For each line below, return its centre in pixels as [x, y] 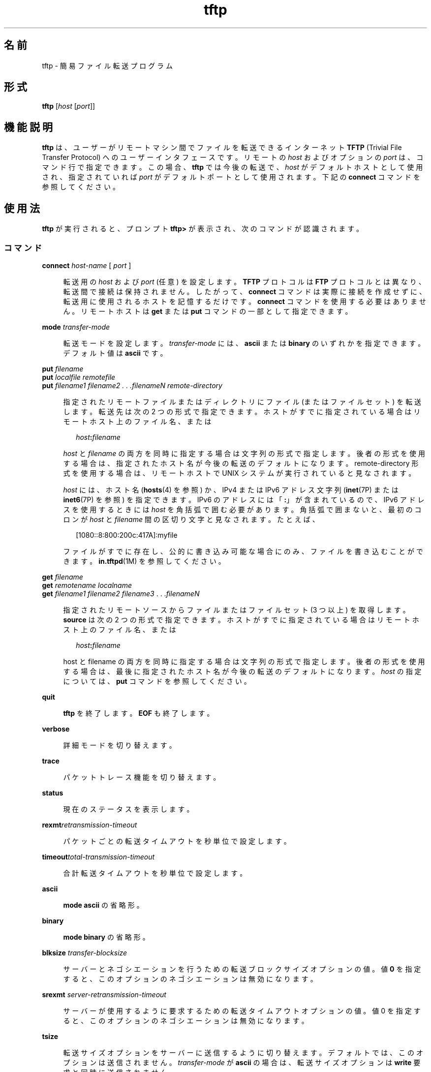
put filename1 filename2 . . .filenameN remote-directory [132, 385]
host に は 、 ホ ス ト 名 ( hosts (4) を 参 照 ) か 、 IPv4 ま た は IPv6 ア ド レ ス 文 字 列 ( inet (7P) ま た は [231, 490]
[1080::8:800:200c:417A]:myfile [127, 535]
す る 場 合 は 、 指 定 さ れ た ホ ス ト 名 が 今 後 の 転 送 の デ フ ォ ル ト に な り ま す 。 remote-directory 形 [241, 463]
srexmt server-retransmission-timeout [104, 994]
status [53, 793]
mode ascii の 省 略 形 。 [103, 905]
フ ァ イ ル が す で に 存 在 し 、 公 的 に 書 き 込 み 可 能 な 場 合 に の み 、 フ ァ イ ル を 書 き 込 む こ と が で [243, 551]
